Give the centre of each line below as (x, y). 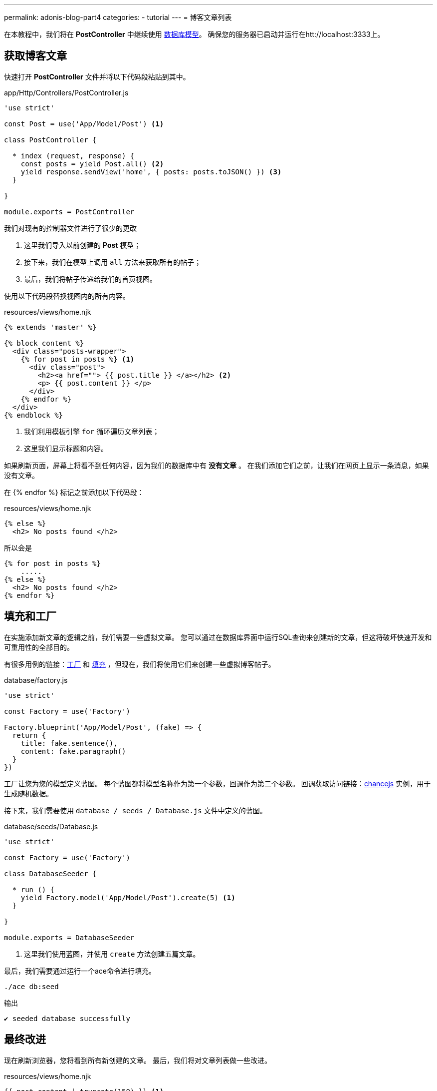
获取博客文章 (35, 56)
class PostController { (50, 140)
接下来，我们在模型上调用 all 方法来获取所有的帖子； (113, 262)
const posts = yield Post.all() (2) (92, 164)
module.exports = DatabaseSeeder (69, 937)
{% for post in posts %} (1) (78, 359)
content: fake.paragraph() (73, 751)
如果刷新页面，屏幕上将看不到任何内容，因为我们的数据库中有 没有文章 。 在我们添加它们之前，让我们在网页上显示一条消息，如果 (217, 465)
